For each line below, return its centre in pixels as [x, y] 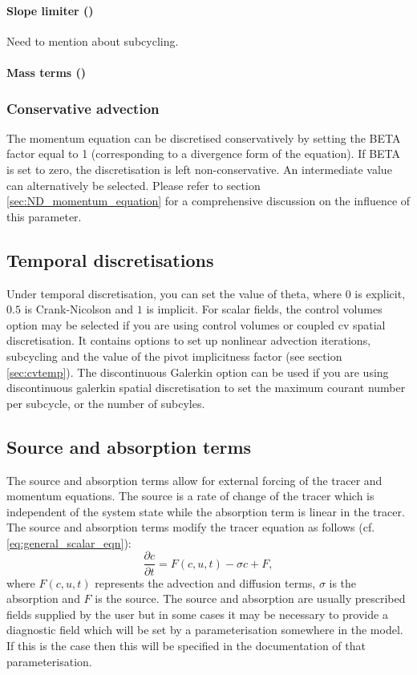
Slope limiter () [50, 10]
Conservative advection [83, 108]
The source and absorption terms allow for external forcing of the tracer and [194, 480]
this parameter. [44, 216]
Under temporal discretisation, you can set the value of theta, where [174, 293]
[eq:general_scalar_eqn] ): [69, 542]
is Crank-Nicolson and [79, 309]
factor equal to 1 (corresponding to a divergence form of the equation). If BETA [204, 154]
